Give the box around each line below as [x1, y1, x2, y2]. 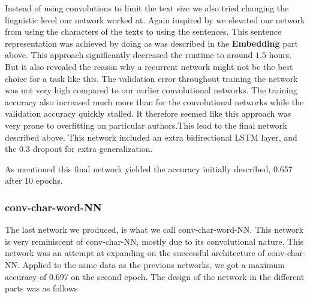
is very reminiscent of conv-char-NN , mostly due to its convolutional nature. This [5, 235, 304, 247]
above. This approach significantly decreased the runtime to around [5, 48, 253, 61]
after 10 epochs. [5, 174, 63, 187]
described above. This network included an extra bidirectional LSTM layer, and [5, 130, 297, 143]
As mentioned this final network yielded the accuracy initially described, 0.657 [5, 162, 293, 175]
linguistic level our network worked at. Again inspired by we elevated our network [5, 13, 305, 26]
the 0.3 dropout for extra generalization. [5, 142, 153, 155]
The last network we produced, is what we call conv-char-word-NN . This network [5, 223, 303, 236]
